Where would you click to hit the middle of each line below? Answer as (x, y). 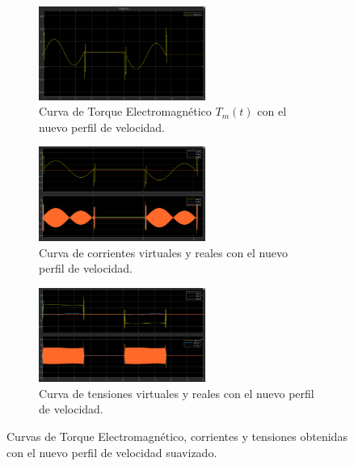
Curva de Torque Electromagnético (125, 111)
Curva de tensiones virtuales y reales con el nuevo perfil (177, 393)
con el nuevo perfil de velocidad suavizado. (112, 452)
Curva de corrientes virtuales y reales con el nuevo (163, 252)
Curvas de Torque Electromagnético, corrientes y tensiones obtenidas (177, 436)
